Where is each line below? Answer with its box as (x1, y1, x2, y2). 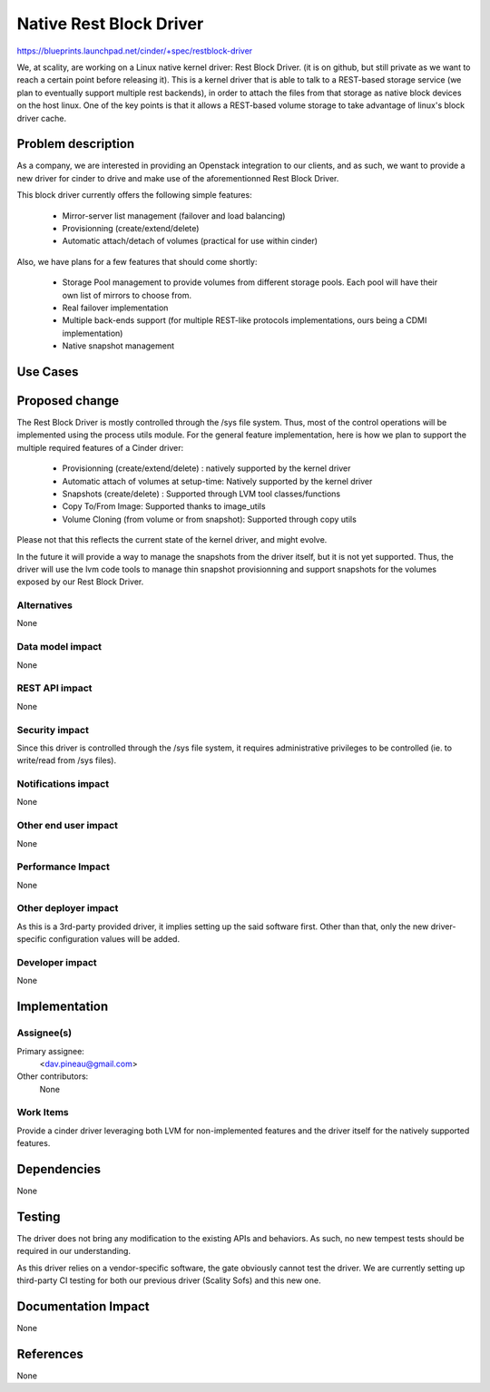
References (16, 1346, 83, 1361)
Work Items (16, 1106, 69, 1119)
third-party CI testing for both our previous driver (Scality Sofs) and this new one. (16, 1275, 321, 1286)
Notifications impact (16, 778, 109, 790)
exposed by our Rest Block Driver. (16, 576, 144, 587)
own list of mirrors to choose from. (62, 289, 192, 300)
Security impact (16, 723, 90, 736)
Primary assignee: (16, 1045, 85, 1056)
